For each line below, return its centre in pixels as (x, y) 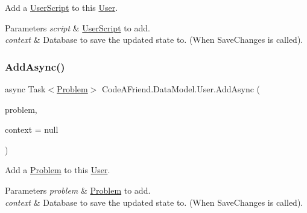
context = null (32, 129)
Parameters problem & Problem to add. (78, 190)
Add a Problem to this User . (58, 170)
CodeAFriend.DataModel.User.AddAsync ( (181, 89)
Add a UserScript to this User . (62, 7)
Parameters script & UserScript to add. (78, 27)
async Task (25, 89)
